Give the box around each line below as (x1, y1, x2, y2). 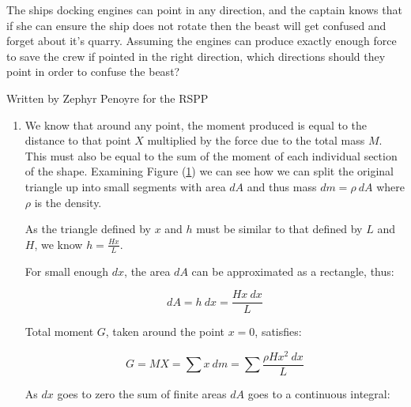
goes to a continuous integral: (247, 385, 390, 401)
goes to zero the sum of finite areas (57, 385, 227, 401)
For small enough (25, 262, 109, 279)
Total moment (25, 323, 94, 340)
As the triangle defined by (25, 220, 151, 237)
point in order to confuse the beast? (6, 63, 180, 80)
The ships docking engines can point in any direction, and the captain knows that (6, 2, 402, 17)
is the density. (34, 194, 102, 210)
